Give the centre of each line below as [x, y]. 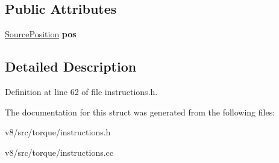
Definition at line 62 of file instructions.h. [81, 91]
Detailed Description [71, 66]
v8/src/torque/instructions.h [58, 132]
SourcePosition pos [41, 34]
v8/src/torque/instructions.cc [59, 152]
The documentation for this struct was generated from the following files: [140, 112]
